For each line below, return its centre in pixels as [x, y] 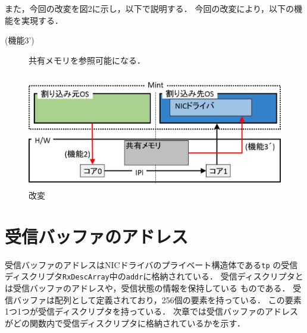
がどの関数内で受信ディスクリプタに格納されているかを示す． [125, 323]
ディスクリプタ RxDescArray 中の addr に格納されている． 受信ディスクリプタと [154, 276]
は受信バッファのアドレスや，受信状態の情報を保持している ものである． [148, 288]
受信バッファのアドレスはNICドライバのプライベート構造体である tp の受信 [151, 264]
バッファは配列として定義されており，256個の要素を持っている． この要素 [157, 299]
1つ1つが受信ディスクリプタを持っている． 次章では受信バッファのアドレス [151, 311]
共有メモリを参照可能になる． [87, 60]
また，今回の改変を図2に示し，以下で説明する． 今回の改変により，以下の [150, 8]
